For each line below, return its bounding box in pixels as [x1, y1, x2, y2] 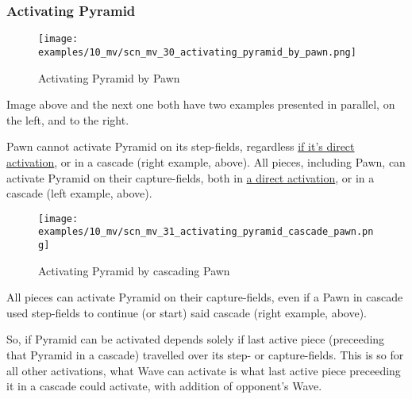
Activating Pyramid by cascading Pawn [38, 262, 230, 278]
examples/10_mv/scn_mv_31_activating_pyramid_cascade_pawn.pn [38, 226, 374, 238]
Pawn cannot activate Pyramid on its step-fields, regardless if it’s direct [6, 138, 355, 155]
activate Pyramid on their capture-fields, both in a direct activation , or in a [6, 169, 375, 186]
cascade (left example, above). [6, 185, 152, 201]
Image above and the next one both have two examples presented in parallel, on [6, 96, 395, 113]
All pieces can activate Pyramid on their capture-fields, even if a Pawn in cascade [6, 289, 403, 305]
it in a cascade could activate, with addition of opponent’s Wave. [6, 378, 322, 394]
